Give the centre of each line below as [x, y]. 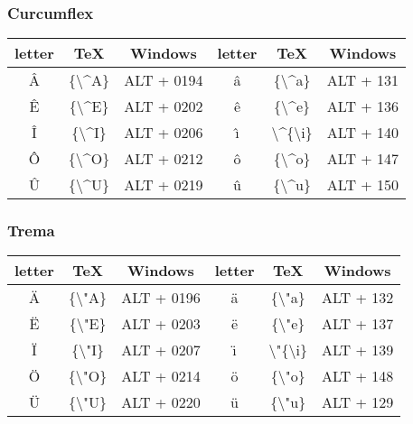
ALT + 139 [357, 350]
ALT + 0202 [164, 106]
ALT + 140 [363, 133]
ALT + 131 [363, 80]
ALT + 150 [363, 185]
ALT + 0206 [164, 133]
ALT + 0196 [161, 298]
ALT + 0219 [164, 185]
